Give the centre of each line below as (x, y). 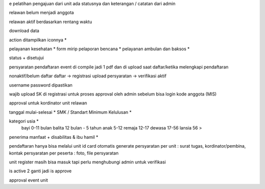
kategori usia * (24, 121)
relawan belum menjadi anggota (41, 13)
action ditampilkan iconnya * (38, 40)
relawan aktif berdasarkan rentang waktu (51, 22)
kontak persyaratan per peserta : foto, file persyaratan (64, 153)
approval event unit (29, 180)
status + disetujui (26, 58)
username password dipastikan (41, 85)
